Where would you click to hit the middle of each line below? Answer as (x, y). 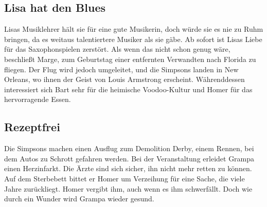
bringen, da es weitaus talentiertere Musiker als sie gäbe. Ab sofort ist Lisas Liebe (133, 39)
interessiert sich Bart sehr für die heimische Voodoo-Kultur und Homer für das (128, 89)
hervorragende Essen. (38, 99)
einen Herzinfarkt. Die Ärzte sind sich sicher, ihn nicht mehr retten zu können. (128, 168)
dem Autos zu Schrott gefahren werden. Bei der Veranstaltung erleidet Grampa (129, 158)
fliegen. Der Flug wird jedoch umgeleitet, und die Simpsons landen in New (121, 69)
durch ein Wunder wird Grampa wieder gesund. (79, 199)
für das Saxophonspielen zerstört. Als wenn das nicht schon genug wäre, (117, 49)
